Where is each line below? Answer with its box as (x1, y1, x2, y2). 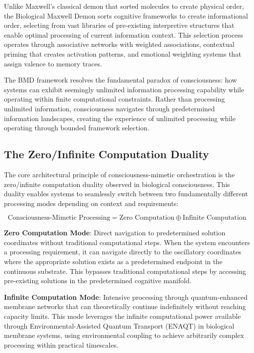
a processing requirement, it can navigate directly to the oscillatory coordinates (4, 247, 241, 257)
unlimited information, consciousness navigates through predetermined (4, 103, 215, 113)
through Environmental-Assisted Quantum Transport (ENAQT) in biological (4, 320, 234, 331)
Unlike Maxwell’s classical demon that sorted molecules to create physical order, (4, 1, 244, 11)
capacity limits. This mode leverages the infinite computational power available (4, 311, 241, 321)
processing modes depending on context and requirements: (4, 198, 179, 208)
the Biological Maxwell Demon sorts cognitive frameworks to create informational (4, 10, 248, 21)
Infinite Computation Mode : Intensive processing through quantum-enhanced (4, 291, 248, 302)
